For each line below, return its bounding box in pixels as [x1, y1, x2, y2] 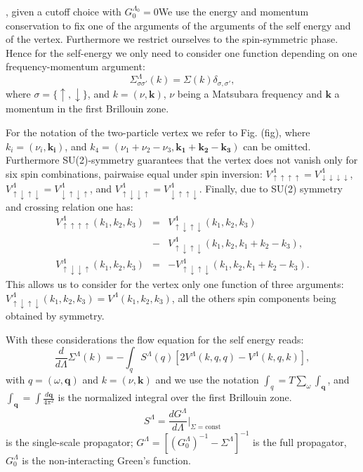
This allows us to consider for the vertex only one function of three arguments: [6, 276, 344, 291]
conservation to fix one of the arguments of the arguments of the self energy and [6, 18, 351, 32]
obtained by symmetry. [6, 308, 105, 323]
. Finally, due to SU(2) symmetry [199, 181, 343, 195]
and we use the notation [155, 372, 259, 387]
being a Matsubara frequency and [177, 86, 322, 100]
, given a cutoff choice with [6, 4, 121, 18]
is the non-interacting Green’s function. [22, 452, 191, 467]
